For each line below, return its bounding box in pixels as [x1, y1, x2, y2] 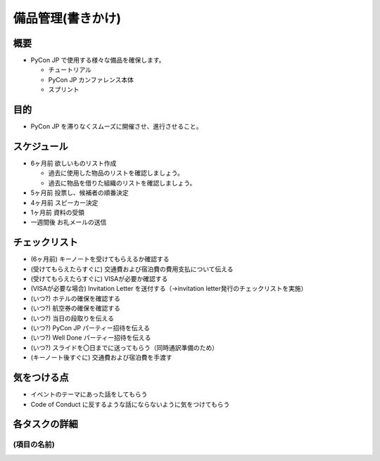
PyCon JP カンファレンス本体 [48, 75, 134, 84]
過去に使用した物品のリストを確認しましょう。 [48, 169, 184, 177]
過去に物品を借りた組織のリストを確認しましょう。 [48, 178, 196, 187]
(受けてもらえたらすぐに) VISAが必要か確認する [30, 275, 168, 283]
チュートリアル [48, 65, 91, 74]
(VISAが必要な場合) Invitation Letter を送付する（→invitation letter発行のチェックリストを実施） [30, 285, 308, 293]
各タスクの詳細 [13, 418, 78, 430]
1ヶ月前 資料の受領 [30, 208, 84, 216]
